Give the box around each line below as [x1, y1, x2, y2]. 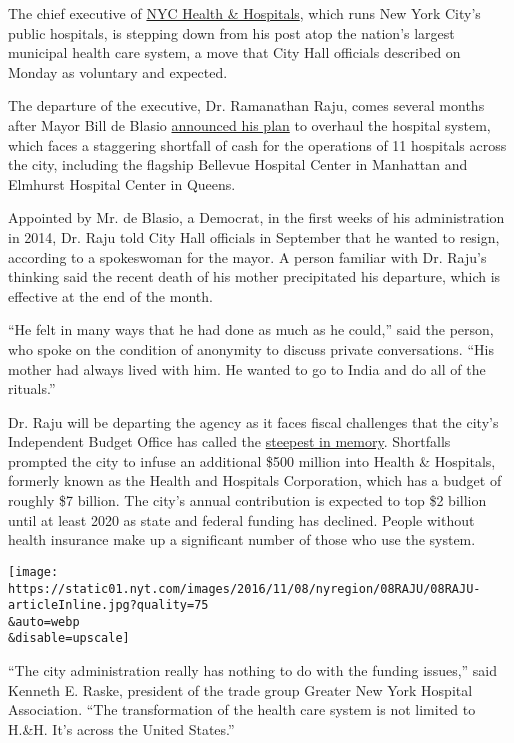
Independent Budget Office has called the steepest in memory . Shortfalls [8, 431, 451, 452]
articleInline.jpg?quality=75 [8, 598, 209, 613]
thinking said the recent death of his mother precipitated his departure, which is [8, 266, 501, 287]
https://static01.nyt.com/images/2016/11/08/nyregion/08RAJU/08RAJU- [8, 581, 481, 596]
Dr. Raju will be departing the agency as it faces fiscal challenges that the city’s [8, 411, 499, 432]
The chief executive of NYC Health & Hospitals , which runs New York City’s [8, 3, 481, 23]
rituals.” [8, 378, 56, 399]
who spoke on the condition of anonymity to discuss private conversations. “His [8, 338, 494, 359]
